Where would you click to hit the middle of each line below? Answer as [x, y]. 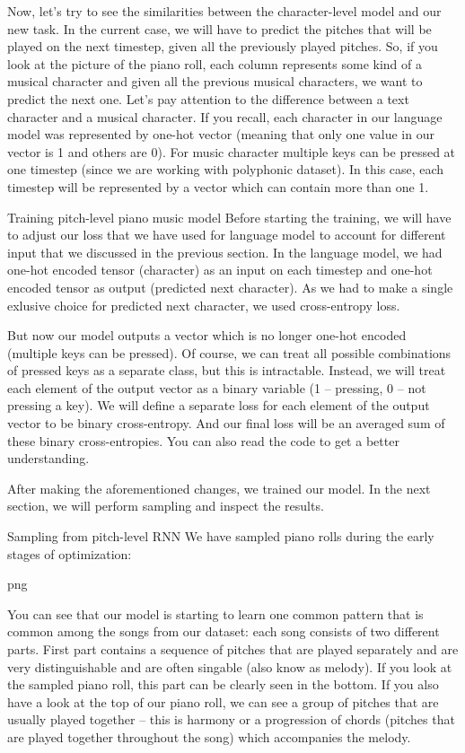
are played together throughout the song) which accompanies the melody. [209, 736]
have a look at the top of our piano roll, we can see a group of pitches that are [223, 701]
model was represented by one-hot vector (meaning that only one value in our [221, 134]
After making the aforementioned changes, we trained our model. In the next [219, 488]
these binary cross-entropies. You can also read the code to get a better [203, 440]
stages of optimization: [70, 553]
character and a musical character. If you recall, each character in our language [225, 116]
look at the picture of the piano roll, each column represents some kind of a [215, 63]
